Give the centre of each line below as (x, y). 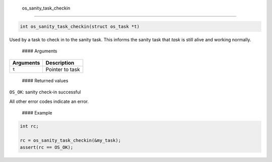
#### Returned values (45, 80)
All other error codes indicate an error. (49, 101)
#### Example (37, 113)
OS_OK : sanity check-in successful (45, 92)
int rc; (29, 126)
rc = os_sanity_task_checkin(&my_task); (70, 140)
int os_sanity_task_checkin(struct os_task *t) (80, 26)
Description (60, 63)
